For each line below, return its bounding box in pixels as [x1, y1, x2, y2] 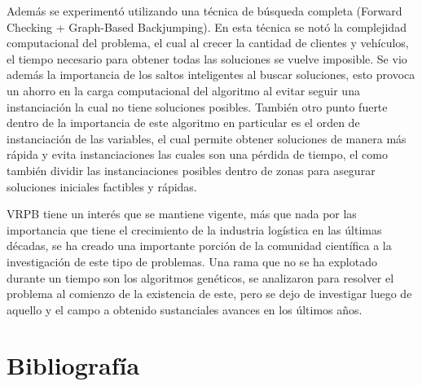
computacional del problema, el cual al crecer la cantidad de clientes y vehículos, [7, 34, 409, 51]
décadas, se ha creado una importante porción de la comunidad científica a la [7, 237, 392, 254]
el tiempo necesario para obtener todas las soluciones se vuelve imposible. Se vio [7, 50, 407, 67]
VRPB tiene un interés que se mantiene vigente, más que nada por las [7, 205, 357, 222]
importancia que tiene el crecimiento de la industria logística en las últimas [7, 221, 382, 238]
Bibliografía [7, 349, 140, 382]
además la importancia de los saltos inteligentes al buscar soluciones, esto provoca [7, 66, 415, 83]
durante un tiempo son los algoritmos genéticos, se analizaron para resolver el [7, 269, 394, 286]
